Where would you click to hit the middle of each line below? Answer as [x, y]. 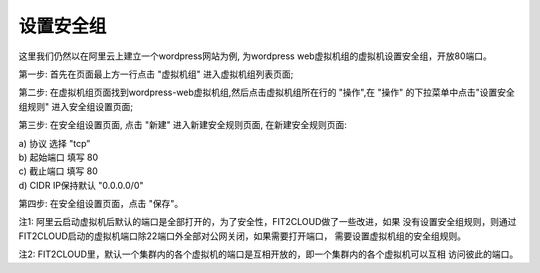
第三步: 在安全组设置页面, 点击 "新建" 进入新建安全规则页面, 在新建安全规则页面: [182, 125]
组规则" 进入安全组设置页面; [76, 106]
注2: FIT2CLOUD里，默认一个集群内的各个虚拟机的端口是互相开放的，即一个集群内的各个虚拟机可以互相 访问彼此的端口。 [268, 254]
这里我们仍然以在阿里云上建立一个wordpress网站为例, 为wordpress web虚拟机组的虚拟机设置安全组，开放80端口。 [255, 56]
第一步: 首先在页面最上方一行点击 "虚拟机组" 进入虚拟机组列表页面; [156, 74]
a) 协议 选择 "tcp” [54, 143]
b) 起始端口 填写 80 [58, 157]
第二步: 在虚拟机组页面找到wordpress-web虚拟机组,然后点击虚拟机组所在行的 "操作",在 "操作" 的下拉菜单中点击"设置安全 [266, 92]
